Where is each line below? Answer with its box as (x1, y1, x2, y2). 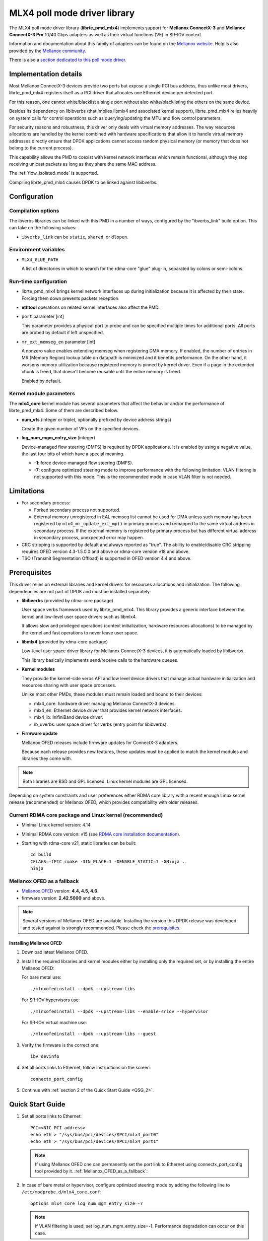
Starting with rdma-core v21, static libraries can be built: (21, 840, 136, 846)
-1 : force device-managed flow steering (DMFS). (34, 460, 134, 466)
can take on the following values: (9, 225, 77, 231)
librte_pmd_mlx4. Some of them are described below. (9, 408, 119, 414)
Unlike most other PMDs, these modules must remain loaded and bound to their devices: (21, 691, 203, 697)
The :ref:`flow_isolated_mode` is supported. (9, 170, 99, 176)
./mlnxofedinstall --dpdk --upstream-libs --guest (30, 1031, 156, 1037)
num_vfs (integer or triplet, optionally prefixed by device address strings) (21, 416, 171, 422)
